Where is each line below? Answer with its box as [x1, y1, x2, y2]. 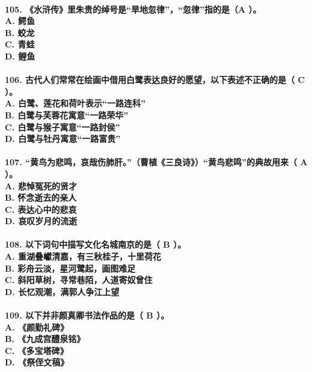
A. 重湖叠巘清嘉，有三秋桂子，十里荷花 [5, 250, 161, 263]
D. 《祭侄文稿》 [5, 356, 69, 368]
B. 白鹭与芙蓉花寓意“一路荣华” [5, 108, 129, 121]
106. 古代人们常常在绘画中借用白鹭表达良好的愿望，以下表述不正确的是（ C [5, 73, 305, 86]
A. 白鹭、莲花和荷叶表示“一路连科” [5, 97, 145, 109]
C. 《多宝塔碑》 [5, 344, 69, 356]
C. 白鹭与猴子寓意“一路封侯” [5, 120, 120, 133]
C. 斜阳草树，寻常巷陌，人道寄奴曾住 [5, 273, 153, 286]
